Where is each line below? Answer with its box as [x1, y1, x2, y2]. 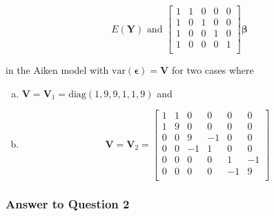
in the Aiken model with [6, 63, 109, 77]
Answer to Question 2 [6, 195, 130, 213]
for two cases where [171, 63, 254, 77]
